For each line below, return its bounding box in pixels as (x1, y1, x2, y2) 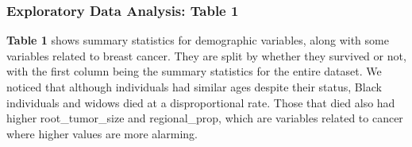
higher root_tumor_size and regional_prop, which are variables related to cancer (6, 110, 403, 126)
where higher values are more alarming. (6, 125, 198, 141)
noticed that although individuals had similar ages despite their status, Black (6, 79, 382, 95)
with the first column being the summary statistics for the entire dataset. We (6, 63, 382, 79)
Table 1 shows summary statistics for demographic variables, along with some (6, 32, 389, 48)
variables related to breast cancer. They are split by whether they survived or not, (6, 47, 406, 64)
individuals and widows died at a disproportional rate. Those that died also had (6, 94, 395, 110)
